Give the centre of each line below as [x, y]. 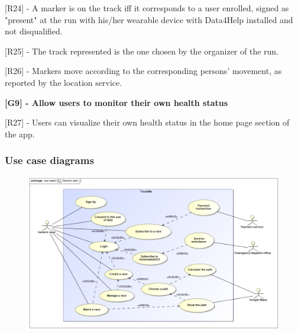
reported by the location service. [64, 82]
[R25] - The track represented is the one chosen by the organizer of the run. [142, 51]
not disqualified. [34, 31]
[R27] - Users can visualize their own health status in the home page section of [147, 122]
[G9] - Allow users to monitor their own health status [116, 102]
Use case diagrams [49, 160]
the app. [20, 134]
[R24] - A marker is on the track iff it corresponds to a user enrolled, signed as [147, 8]
